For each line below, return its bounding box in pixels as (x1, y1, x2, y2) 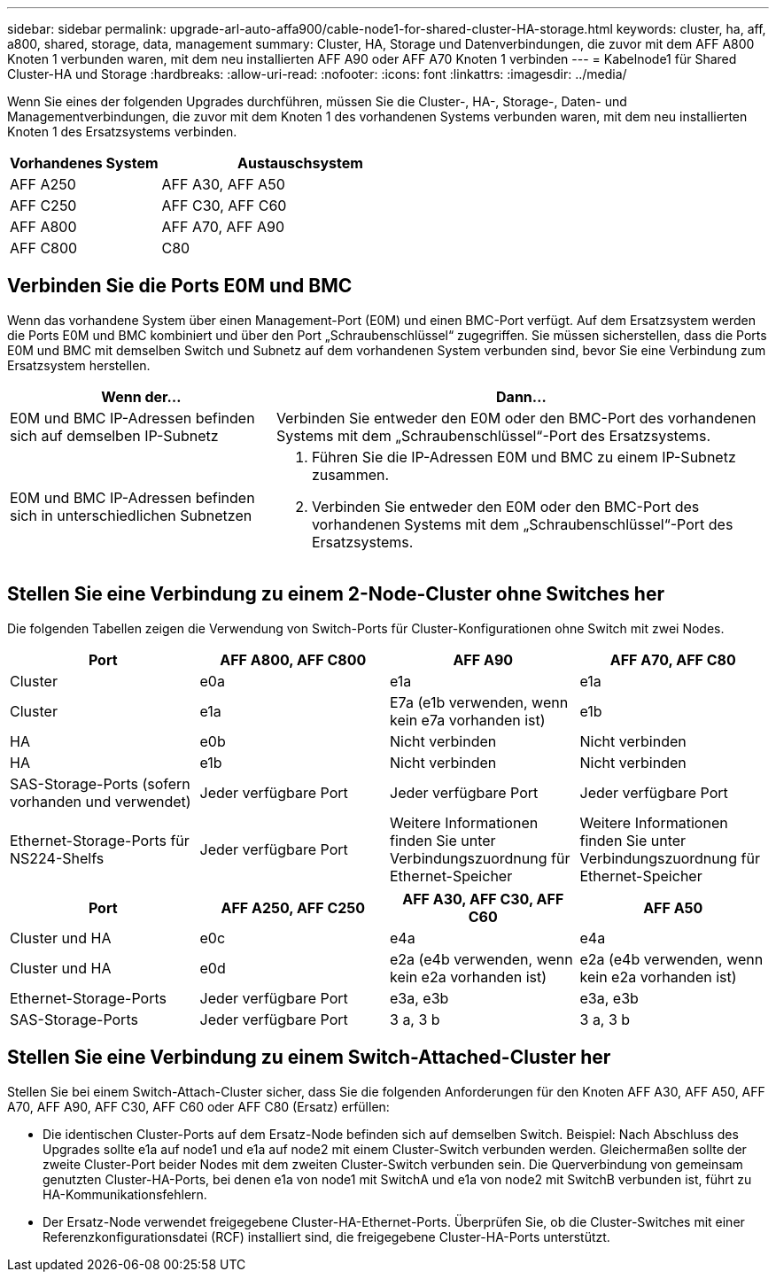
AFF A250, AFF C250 (221, 898, 366, 917)
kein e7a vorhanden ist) (390, 710, 546, 729)
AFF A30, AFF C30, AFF (402, 889, 564, 908)
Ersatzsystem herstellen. (7, 357, 151, 373)
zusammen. (311, 465, 390, 484)
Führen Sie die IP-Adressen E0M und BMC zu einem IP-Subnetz (311, 447, 736, 466)
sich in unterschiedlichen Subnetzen (10, 506, 252, 524)
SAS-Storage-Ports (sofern (10, 774, 190, 793)
